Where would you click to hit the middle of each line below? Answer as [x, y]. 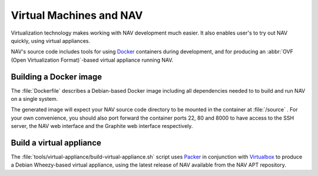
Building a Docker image [57, 77]
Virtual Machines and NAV [77, 15]
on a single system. [34, 99]
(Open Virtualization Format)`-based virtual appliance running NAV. [92, 60]
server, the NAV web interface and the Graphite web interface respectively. [102, 126]
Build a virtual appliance [56, 143]
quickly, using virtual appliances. [51, 40]
